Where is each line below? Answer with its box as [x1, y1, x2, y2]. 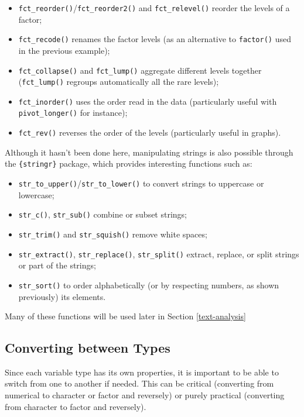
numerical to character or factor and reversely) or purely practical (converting [5, 389, 285, 401]
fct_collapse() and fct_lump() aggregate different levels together [18, 64, 262, 76]
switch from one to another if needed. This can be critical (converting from [5, 377, 274, 390]
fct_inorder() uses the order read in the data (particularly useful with [18, 95, 277, 107]
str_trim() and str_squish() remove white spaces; [18, 228, 207, 240]
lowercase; [18, 188, 54, 201]
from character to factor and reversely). [5, 400, 146, 412]
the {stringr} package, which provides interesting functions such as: [5, 157, 252, 170]
